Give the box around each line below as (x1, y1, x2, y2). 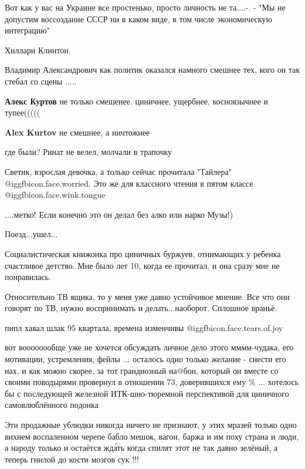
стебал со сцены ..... (5, 75, 77, 87)
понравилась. (5, 271, 51, 283)
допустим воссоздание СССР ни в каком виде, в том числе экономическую (5, 12, 272, 25)
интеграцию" (5, 24, 50, 36)
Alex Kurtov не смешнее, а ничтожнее (5, 126, 150, 138)
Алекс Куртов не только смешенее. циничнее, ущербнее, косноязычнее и (5, 95, 268, 107)
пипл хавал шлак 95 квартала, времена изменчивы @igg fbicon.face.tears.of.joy (5, 321, 283, 333)
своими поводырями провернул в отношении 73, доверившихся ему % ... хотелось (5, 376, 299, 388)
